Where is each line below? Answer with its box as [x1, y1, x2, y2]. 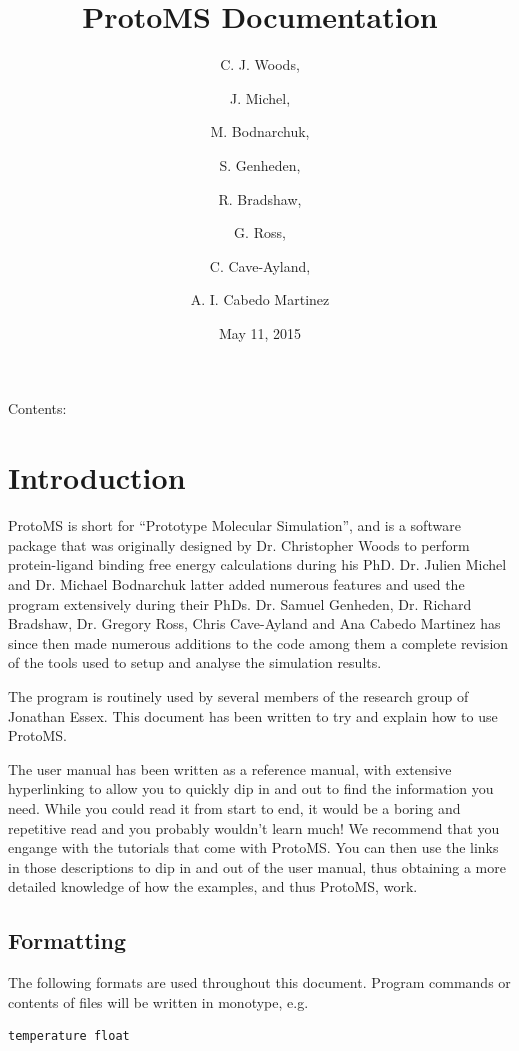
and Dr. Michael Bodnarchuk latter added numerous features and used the [8, 573, 465, 594]
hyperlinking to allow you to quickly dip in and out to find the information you [8, 778, 494, 799]
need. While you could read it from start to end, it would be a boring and [8, 797, 461, 818]
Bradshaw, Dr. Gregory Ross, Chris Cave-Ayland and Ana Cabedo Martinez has [8, 613, 501, 634]
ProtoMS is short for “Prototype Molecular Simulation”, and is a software [8, 515, 461, 536]
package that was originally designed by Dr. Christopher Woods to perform [8, 534, 470, 555]
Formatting [8, 925, 127, 956]
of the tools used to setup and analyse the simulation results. [8, 652, 382, 673]
